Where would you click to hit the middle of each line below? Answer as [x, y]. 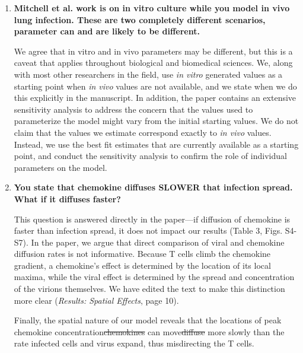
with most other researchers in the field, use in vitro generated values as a [148, 74]
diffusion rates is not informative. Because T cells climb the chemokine [142, 254]
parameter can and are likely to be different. [107, 31]
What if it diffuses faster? [67, 198]
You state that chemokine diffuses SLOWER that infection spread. [153, 187]
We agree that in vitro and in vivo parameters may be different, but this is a [153, 51]
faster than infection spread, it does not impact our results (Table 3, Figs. [148, 230]
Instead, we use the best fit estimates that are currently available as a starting [156, 144]
